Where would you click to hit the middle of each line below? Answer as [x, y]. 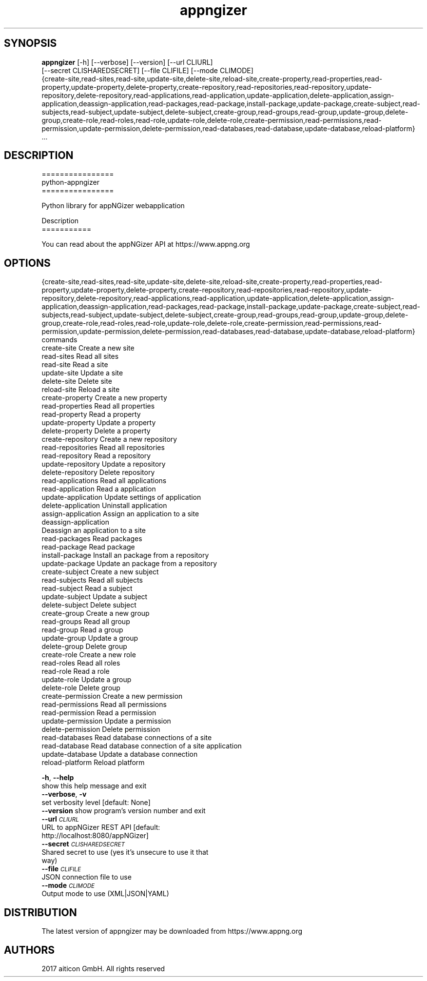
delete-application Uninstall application [104, 506]
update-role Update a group [87, 680]
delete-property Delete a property [96, 431]
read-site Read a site [75, 365]
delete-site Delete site [77, 381]
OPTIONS [27, 263]
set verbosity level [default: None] [96, 803]
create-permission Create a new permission [112, 696]
